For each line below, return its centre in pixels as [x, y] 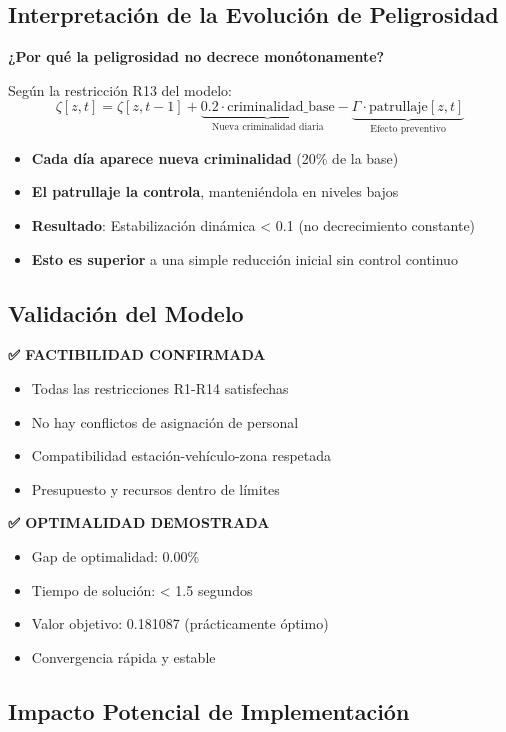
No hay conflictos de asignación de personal [165, 421]
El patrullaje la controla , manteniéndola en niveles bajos [215, 191]
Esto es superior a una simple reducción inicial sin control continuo [244, 258]
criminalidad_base [281, 107]
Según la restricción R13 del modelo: [120, 89]
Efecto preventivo [408, 129]
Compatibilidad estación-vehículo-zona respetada [181, 455]
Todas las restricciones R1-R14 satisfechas [160, 388]
